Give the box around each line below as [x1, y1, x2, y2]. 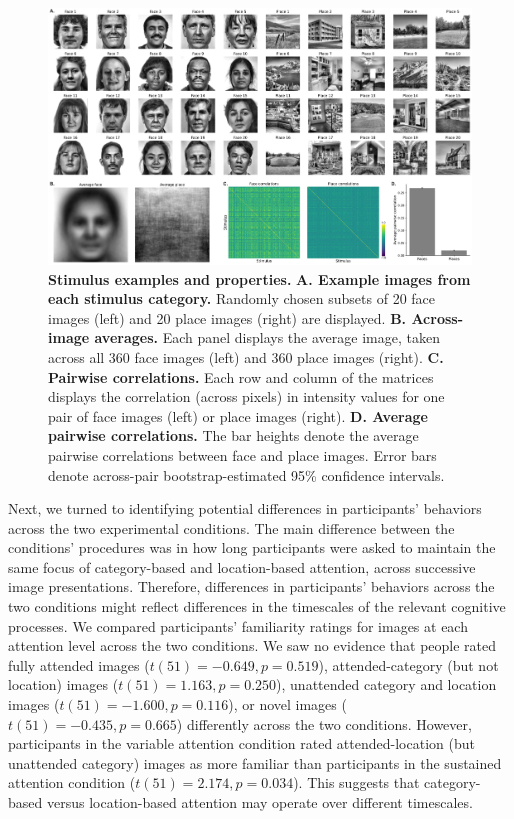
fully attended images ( [8, 654, 150, 675]
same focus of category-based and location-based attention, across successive [8, 556, 476, 577]
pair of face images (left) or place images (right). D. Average [48, 405, 428, 426]
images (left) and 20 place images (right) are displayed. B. [48, 307, 407, 328]
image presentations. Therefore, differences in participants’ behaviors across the [8, 576, 495, 597]
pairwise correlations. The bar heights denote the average [48, 425, 419, 446]
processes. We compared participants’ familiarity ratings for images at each [8, 615, 468, 636]
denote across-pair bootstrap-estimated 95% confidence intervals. [48, 464, 445, 485]
